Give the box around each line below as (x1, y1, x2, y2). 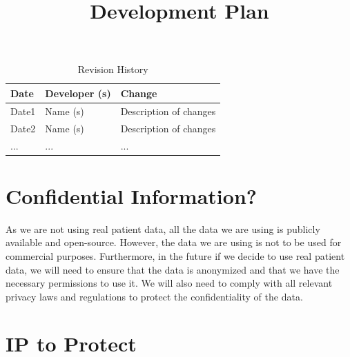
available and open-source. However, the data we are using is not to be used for (6, 235, 342, 249)
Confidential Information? (6, 181, 257, 210)
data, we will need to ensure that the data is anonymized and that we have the (6, 262, 340, 276)
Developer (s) (45, 85, 111, 100)
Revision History (77, 62, 148, 76)
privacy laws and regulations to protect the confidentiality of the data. (6, 289, 303, 303)
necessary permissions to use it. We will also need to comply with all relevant (6, 276, 333, 290)
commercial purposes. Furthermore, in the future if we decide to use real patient (6, 248, 345, 263)
